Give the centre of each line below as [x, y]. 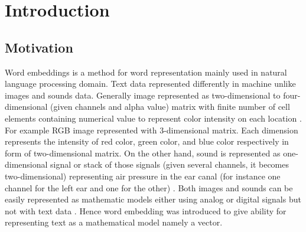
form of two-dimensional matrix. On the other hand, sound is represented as [143, 153]
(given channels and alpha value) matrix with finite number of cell [170, 107]
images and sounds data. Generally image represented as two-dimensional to [143, 95]
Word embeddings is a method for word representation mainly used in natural [146, 72]
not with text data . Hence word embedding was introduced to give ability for [146, 210]
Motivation [39, 47]
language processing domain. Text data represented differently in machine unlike [150, 84]
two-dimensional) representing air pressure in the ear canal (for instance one [143, 176]
